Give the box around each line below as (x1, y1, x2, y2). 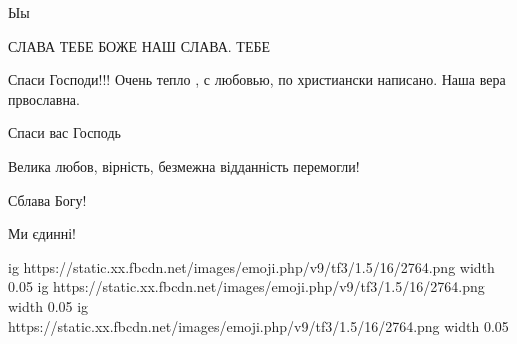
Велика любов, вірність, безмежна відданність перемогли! (8, 155, 360, 176)
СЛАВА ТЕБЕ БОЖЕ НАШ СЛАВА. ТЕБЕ (8, 35, 271, 56)
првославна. (8, 88, 80, 109)
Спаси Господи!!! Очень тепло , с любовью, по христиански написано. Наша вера (8, 69, 506, 90)
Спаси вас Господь (8, 122, 121, 143)
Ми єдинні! (8, 223, 76, 244)
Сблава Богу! (8, 189, 87, 210)
